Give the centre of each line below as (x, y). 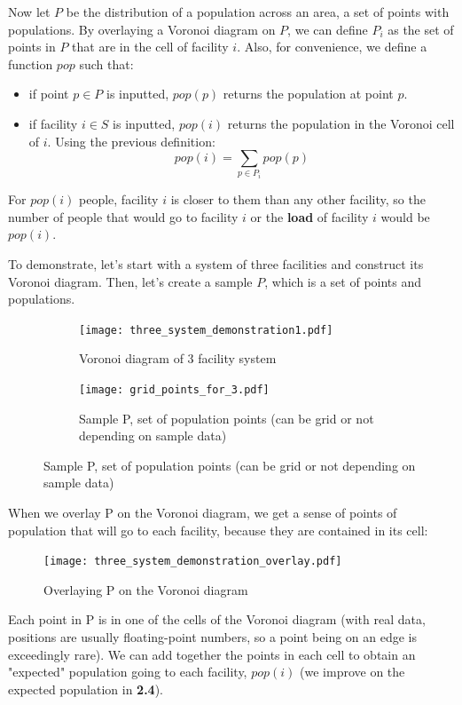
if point (49, 94)
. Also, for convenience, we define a (332, 47)
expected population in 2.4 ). (86, 689)
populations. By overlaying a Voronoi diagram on (142, 29)
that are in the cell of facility (150, 47)
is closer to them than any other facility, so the (298, 199)
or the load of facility (309, 216)
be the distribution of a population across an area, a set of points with (258, 12)
